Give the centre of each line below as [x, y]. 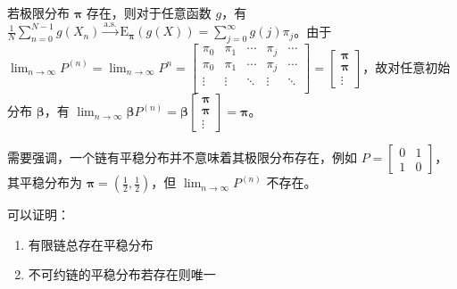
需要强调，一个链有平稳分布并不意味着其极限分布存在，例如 [182, 157]
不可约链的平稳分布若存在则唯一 [122, 274]
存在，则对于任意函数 [149, 12]
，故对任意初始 [407, 66]
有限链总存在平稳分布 [91, 244]
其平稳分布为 [45, 182]
